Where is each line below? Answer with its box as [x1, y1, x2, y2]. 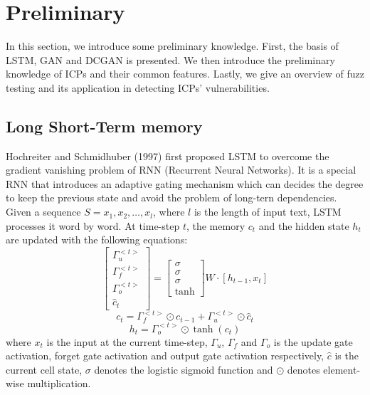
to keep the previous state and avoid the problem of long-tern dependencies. [6, 190, 337, 205]
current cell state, [6, 362, 83, 376]
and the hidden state [258, 218, 349, 233]
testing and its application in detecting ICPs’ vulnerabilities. [6, 80, 270, 95]
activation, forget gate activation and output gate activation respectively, [6, 348, 324, 363]
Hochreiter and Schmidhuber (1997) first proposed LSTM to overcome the [6, 148, 329, 163]
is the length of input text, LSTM [194, 204, 342, 219]
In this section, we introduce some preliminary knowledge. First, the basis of [6, 38, 339, 53]
